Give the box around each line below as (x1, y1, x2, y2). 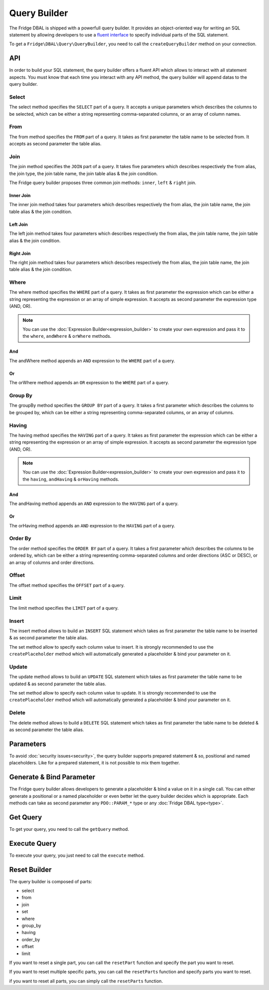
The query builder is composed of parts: (9, 878, 92, 884)
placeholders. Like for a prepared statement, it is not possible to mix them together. (9, 760, 180, 766)
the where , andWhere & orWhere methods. (22, 333, 112, 339)
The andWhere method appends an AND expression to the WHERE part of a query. (9, 357, 175, 364)
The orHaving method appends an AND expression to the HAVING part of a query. (9, 522, 175, 528)
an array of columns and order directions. (9, 559, 95, 565)
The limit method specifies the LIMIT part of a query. (9, 605, 119, 611)
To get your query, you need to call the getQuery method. (9, 826, 130, 832)
